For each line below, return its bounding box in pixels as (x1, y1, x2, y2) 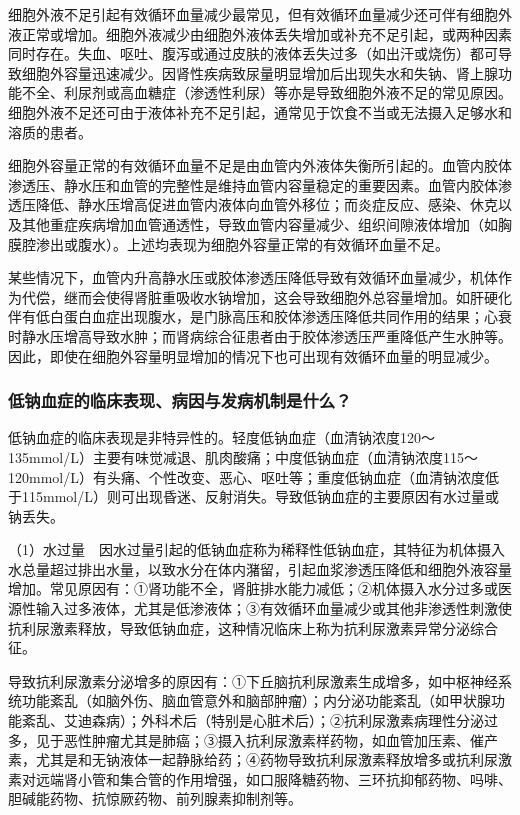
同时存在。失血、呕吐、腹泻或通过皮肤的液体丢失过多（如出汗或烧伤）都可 (8, 43, 498, 64)
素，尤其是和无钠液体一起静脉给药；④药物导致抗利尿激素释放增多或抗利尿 (8, 749, 498, 770)
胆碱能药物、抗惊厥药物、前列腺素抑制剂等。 (8, 788, 302, 809)
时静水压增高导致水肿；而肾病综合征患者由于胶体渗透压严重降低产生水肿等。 (8, 325, 512, 346)
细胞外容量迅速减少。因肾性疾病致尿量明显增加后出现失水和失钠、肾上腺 (21, 62, 498, 83)
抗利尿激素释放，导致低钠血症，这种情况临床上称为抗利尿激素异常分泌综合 (8, 617, 498, 638)
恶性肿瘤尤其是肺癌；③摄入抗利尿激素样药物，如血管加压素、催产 (63, 729, 498, 750)
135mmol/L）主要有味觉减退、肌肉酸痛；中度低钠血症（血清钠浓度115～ (8, 446, 478, 467)
